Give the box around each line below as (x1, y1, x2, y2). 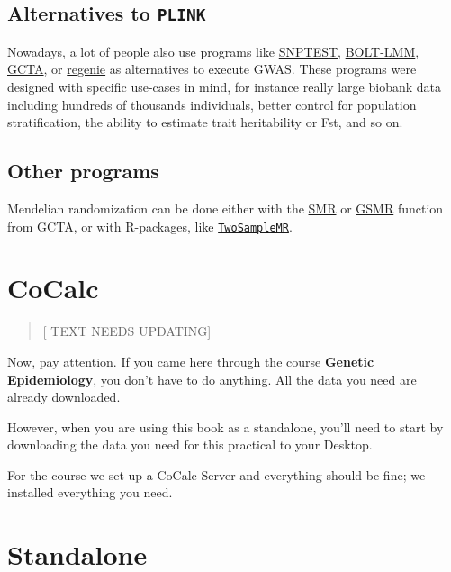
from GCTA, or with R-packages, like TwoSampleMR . (7, 216, 293, 235)
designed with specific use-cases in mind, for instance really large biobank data (7, 77, 442, 95)
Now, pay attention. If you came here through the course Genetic (7, 351, 374, 370)
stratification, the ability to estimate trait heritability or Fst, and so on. (7, 113, 403, 132)
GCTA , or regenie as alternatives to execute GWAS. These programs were (7, 59, 417, 78)
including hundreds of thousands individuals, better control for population (7, 95, 417, 113)
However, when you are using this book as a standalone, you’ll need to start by (7, 417, 444, 436)
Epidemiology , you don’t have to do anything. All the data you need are (7, 369, 417, 388)
